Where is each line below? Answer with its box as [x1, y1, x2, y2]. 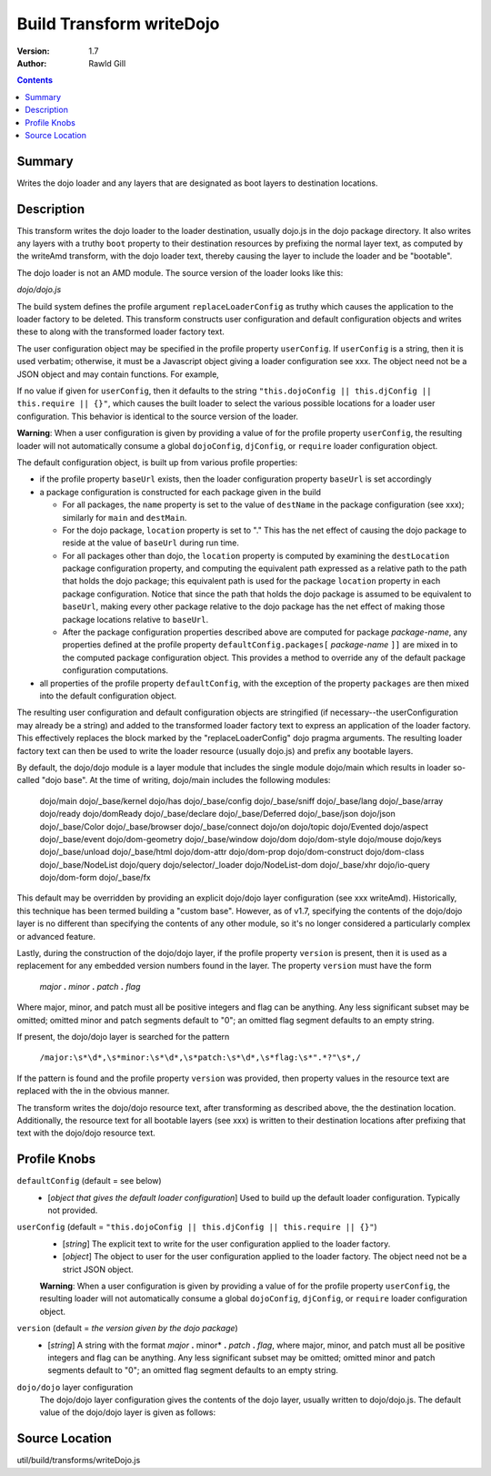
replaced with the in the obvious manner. [16, 1085, 170, 1096]
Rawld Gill [88, 57, 126, 68]
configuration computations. [62, 665, 168, 676]
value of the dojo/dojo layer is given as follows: [39, 1407, 216, 1418]
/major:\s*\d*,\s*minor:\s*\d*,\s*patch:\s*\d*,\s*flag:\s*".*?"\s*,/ [39, 1053, 361, 1063]
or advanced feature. [16, 931, 95, 942]
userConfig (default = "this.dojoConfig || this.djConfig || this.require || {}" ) [16, 1221, 377, 1233]
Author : [16, 57, 47, 68]
